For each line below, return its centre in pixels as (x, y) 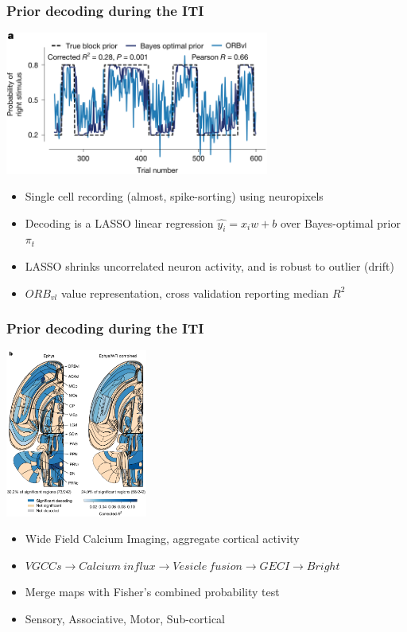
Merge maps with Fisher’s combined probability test (152, 592)
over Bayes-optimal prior (340, 222)
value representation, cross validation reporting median (195, 293)
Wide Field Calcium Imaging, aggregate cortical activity (162, 538)
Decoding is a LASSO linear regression (119, 222)
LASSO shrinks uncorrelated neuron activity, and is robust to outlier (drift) (209, 266)
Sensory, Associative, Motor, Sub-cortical (125, 619)
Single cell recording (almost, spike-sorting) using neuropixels (174, 196)
